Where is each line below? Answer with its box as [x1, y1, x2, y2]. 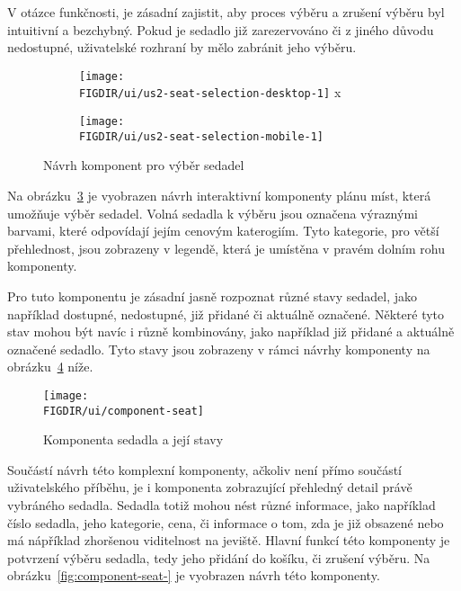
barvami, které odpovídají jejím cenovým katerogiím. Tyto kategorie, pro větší [7, 221, 439, 240]
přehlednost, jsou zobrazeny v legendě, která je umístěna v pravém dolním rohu [7, 238, 445, 257]
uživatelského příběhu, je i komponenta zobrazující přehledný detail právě [7, 478, 412, 497]
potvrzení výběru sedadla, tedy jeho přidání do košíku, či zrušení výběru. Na [7, 548, 430, 567]
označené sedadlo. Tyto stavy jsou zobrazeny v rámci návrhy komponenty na [7, 339, 430, 358]
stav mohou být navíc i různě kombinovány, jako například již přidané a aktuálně [7, 322, 455, 341]
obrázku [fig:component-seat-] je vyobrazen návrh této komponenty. [7, 566, 380, 585]
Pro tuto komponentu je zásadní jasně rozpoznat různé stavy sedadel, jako [7, 286, 418, 305]
